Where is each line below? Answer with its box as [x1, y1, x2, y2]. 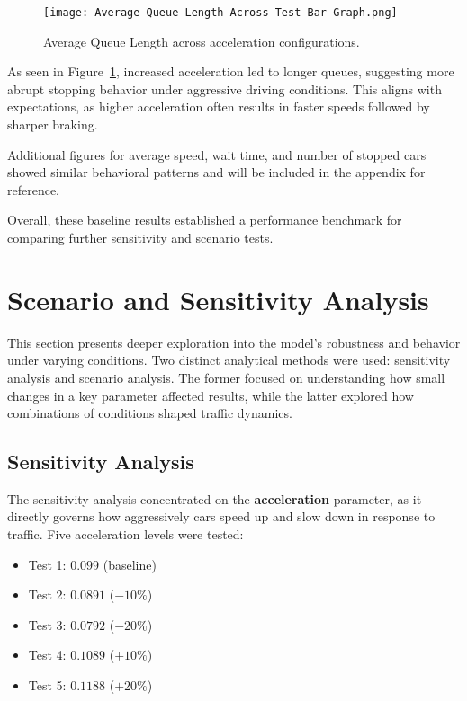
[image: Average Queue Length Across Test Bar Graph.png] [43, 6, 398, 19]
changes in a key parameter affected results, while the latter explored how [7, 386, 414, 404]
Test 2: [28, 585, 67, 604]
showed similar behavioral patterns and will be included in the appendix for [7, 163, 426, 182]
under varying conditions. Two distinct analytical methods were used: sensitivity [7, 350, 451, 369]
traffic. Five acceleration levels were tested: [7, 525, 244, 544]
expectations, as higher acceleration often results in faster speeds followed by [7, 97, 430, 116]
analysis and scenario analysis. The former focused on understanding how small [7, 368, 445, 386]
